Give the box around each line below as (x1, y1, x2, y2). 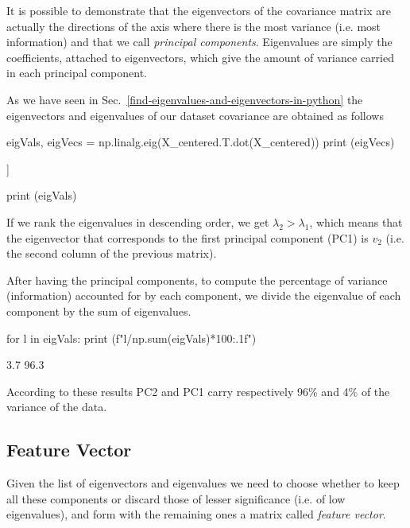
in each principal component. (6, 64, 148, 81)
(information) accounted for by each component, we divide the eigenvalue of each (6, 287, 401, 304)
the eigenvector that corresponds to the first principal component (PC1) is (6, 229, 369, 246)
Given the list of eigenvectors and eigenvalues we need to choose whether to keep (6, 475, 400, 491)
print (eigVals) (6, 187, 77, 204)
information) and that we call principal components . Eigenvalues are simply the (6, 33, 393, 50)
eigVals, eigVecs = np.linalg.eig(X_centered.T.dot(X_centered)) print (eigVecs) (6, 134, 395, 150)
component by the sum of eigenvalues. (6, 302, 191, 319)
